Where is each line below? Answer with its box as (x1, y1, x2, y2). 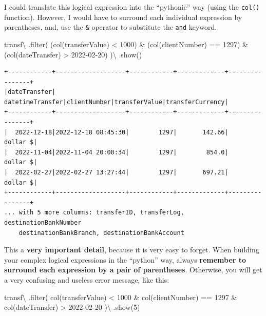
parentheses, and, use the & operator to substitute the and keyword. (4, 22, 217, 32)
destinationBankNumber (4, 219, 82, 226)
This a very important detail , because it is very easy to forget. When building (4, 244, 259, 255)
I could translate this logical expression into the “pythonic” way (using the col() (4, 2, 260, 12)
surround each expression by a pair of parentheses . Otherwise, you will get (4, 264, 262, 275)
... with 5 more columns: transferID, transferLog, (4, 209, 184, 216)
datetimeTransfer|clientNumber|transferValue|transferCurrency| (4, 98, 229, 106)
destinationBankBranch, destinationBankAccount (18, 229, 184, 236)
